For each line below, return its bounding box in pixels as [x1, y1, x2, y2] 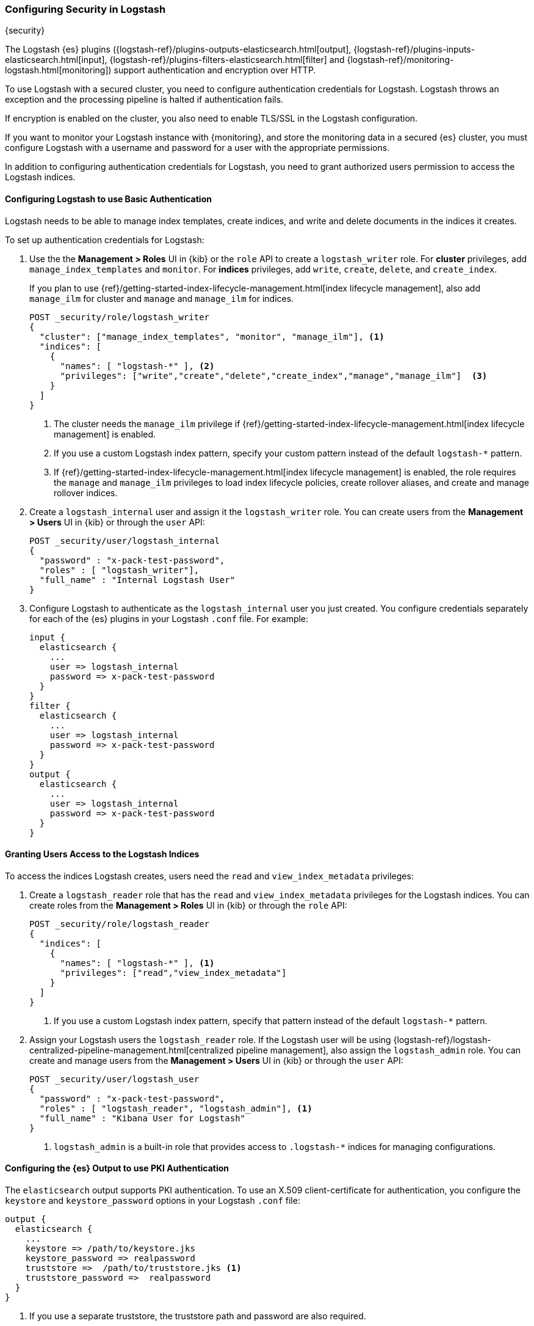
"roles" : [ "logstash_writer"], [39, 565, 200, 575]
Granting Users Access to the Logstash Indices [5, 849, 200, 860]
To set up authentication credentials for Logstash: [5, 234, 204, 245]
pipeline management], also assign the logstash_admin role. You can [236, 1044, 521, 1055]
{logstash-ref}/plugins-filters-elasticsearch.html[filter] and [109, 54, 345, 65]
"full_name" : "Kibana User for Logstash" [39, 1113, 246, 1123]
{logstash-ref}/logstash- [393, 1034, 491, 1045]
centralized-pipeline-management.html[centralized [29, 1044, 234, 1055]
